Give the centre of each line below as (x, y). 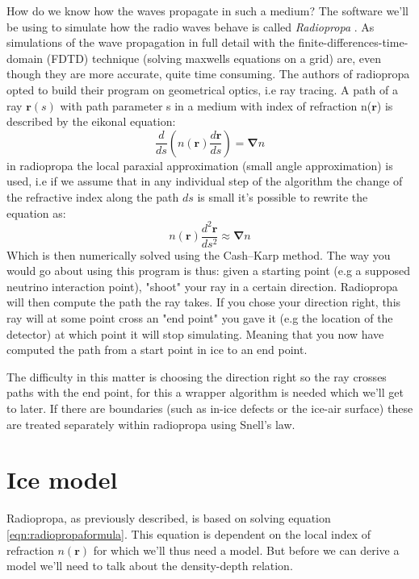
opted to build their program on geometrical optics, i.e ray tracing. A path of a (202, 89)
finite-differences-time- (353, 42)
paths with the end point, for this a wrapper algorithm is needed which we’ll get (205, 392)
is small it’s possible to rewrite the (283, 196)
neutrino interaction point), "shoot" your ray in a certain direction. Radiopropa (202, 286)
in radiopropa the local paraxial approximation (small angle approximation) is (200, 165)
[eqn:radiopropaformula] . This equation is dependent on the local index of (189, 533)
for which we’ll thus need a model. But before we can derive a (246, 550)
